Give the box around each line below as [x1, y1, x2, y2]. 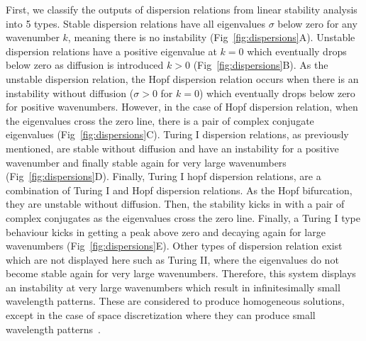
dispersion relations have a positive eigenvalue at [6, 43, 217, 58]
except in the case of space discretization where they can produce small [6, 308, 316, 323]
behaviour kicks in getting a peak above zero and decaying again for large [6, 224, 326, 239]
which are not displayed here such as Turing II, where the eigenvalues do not [6, 252, 339, 267]
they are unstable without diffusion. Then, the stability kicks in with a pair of [6, 196, 345, 211]
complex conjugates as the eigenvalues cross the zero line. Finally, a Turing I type [6, 210, 360, 225]
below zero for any [277, 16, 357, 30]
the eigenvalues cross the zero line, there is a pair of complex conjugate [6, 113, 314, 128]
